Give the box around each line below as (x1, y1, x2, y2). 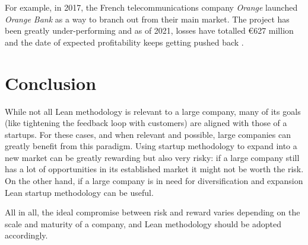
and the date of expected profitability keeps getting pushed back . (5, 36, 244, 48)
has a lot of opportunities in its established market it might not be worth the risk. (5, 163, 304, 175)
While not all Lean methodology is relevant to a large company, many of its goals (5, 105, 301, 117)
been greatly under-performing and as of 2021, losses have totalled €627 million (5, 24, 294, 37)
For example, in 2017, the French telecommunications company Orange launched (5, 1, 298, 13)
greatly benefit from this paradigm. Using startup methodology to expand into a (5, 140, 297, 152)
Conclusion (5, 70, 97, 95)
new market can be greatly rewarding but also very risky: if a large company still (5, 151, 300, 163)
